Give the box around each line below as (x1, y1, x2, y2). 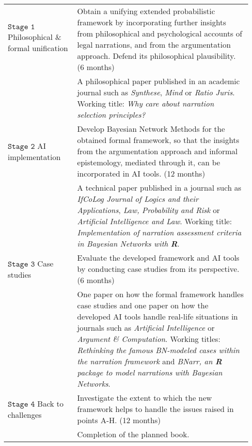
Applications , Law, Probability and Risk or (77, 204, 220, 215)
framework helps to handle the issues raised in (77, 403, 234, 414)
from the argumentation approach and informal (77, 145, 238, 157)
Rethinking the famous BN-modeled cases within (77, 344, 240, 356)
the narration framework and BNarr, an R (77, 356, 222, 367)
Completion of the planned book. (77, 428, 189, 440)
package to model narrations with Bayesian (77, 367, 222, 378)
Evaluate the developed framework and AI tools (77, 252, 239, 263)
